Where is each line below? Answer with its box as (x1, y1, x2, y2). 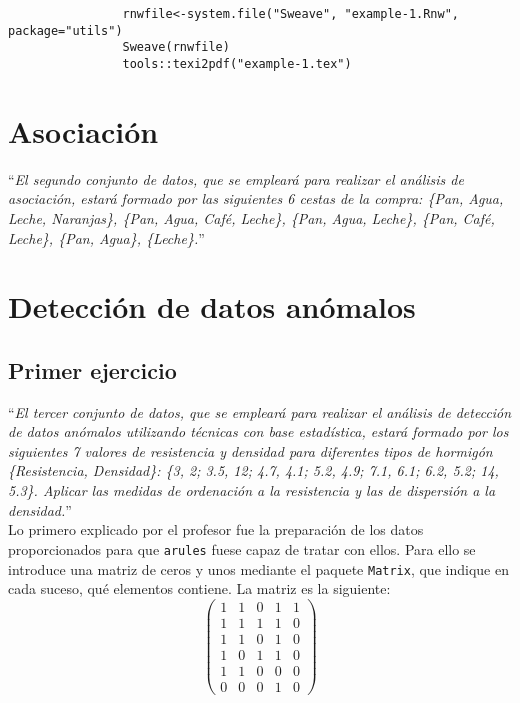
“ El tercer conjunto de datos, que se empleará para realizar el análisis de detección (8, 401, 512, 422)
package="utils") (8, 23, 123, 38)
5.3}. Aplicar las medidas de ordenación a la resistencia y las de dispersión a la (8, 480, 496, 501)
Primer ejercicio (8, 354, 177, 385)
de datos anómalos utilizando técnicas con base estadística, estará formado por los (8, 421, 509, 442)
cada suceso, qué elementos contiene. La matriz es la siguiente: (8, 578, 391, 599)
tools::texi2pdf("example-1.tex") (122, 56, 352, 71)
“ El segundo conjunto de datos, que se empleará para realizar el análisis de (8, 168, 464, 189)
